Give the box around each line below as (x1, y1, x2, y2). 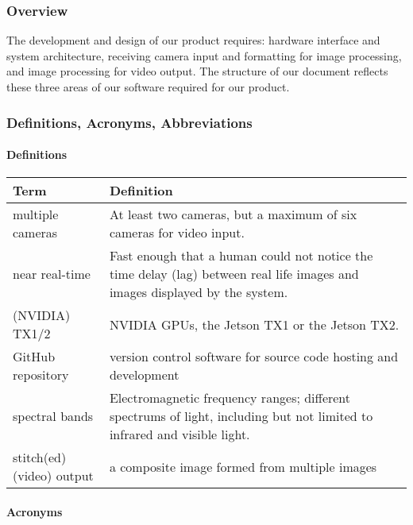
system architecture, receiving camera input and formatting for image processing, (6, 47, 402, 64)
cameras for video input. (109, 223, 245, 242)
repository (13, 365, 69, 384)
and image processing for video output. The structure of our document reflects (6, 63, 388, 79)
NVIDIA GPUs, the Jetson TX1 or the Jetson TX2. (109, 315, 399, 334)
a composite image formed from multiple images (109, 457, 377, 476)
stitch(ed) (13, 448, 67, 467)
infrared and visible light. (109, 425, 250, 444)
